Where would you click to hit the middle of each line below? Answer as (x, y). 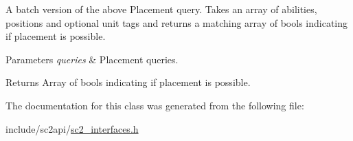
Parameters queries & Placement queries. (92, 59)
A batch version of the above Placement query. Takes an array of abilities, (161, 9)
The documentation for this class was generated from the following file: (155, 105)
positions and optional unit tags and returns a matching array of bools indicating (177, 22)
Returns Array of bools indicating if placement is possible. (128, 82)
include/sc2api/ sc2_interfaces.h (72, 128)
